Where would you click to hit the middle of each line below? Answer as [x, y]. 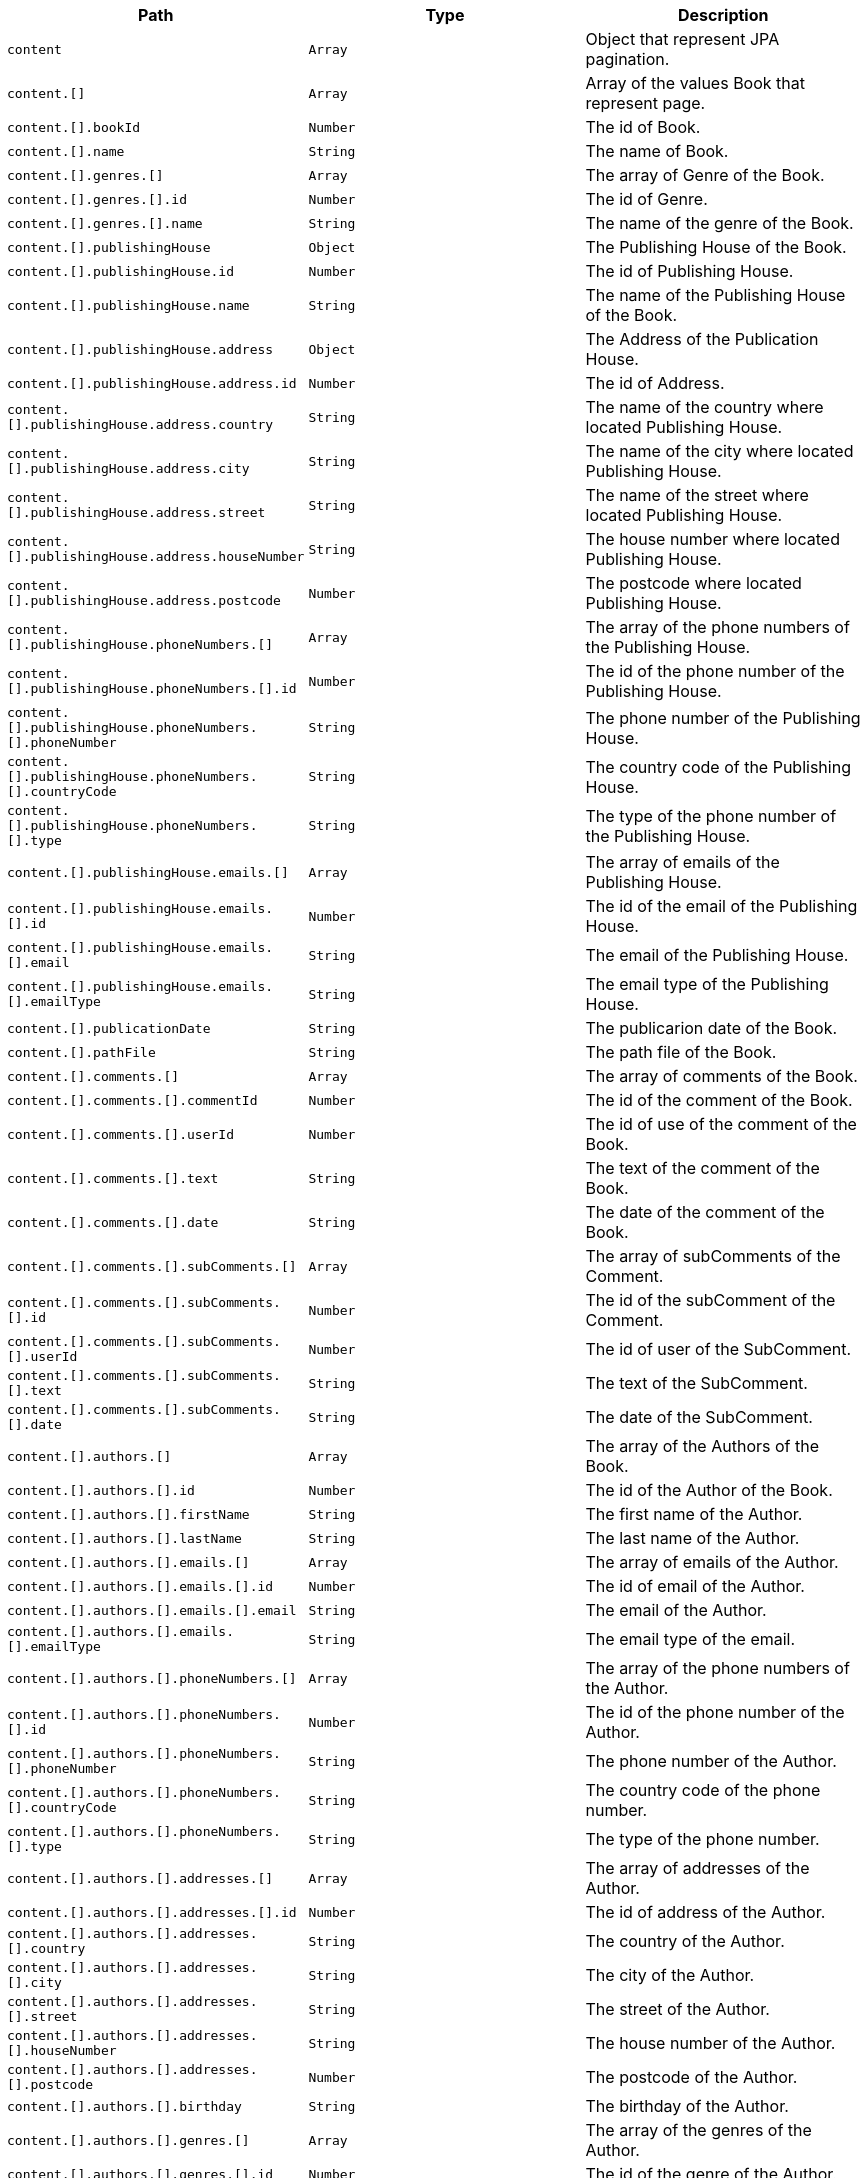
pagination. [627, 59]
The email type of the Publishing [707, 984]
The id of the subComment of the [710, 1300]
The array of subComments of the [713, 1256]
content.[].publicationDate [109, 1028]
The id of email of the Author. [695, 1586]
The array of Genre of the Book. [705, 175]
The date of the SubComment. [699, 1417]
